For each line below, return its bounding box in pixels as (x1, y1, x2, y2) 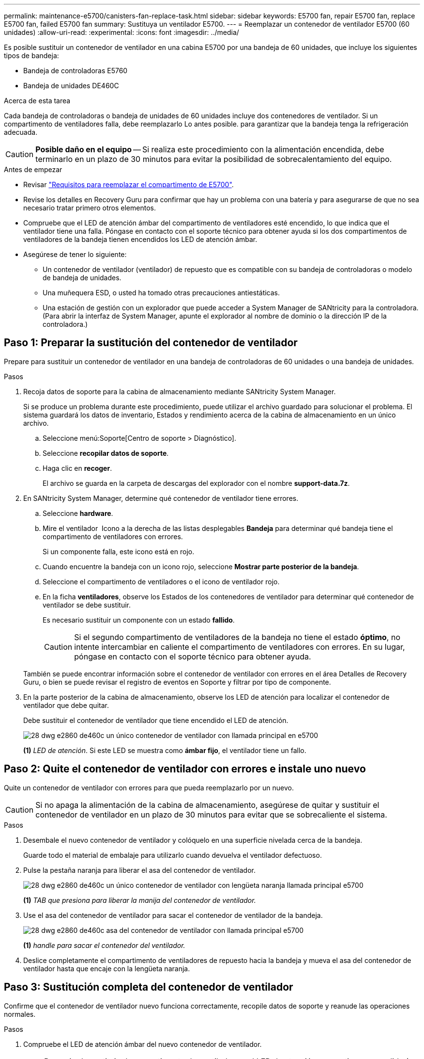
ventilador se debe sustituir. (43, 600, 131, 609)
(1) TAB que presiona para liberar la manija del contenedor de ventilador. (23, 896, 256, 904)
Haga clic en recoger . (43, 464, 112, 472)
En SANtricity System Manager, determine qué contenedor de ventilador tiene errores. (23, 494, 299, 502)
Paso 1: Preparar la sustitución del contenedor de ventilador (4, 337, 298, 349)
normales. (4, 1010, 36, 1018)
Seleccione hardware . (43, 509, 113, 517)
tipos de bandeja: (4, 51, 59, 60)
